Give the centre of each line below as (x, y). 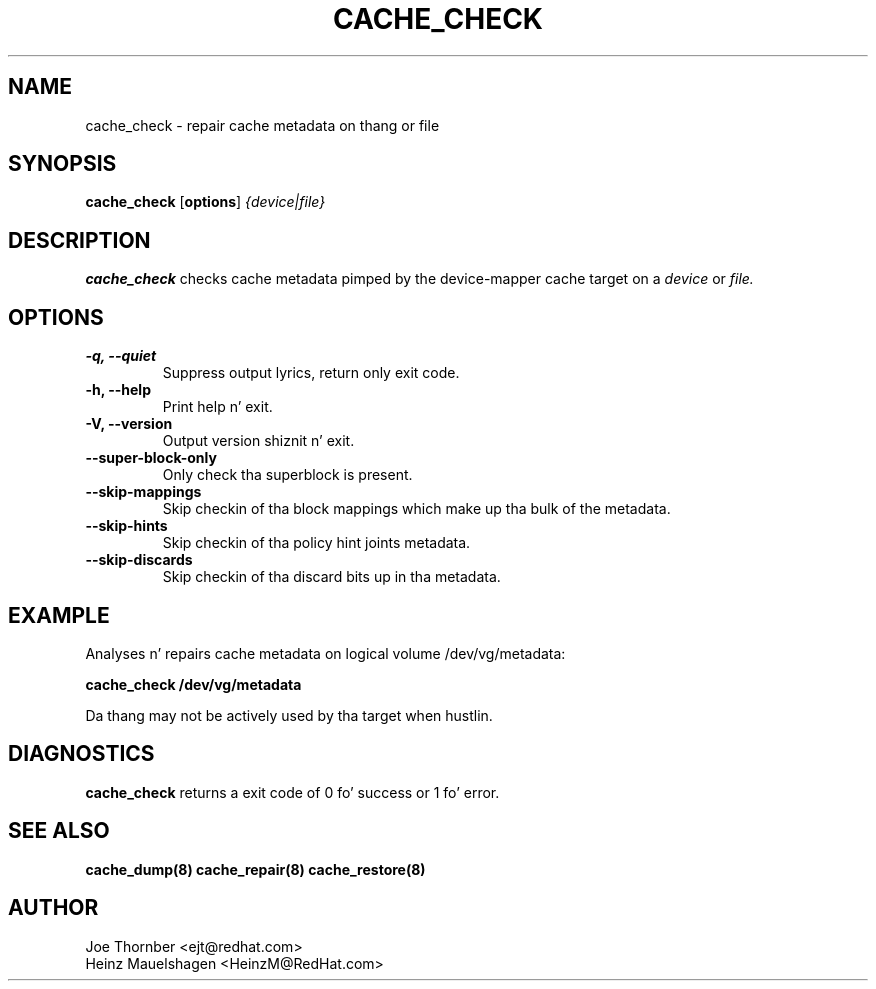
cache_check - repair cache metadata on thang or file (262, 125)
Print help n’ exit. (217, 407)
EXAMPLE (59, 615)
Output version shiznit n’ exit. (258, 441)
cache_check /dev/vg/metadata (193, 684)
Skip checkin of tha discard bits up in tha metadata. (331, 577)
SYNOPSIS (62, 164)
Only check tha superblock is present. (287, 475)
